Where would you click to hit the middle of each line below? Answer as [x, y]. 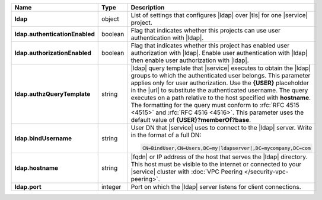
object [110, 19]
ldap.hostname [36, 167]
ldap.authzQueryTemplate [52, 94]
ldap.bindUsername [43, 138]
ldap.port [28, 186]
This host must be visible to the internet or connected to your [216, 164]
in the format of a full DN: [166, 135]
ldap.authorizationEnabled [53, 53]
